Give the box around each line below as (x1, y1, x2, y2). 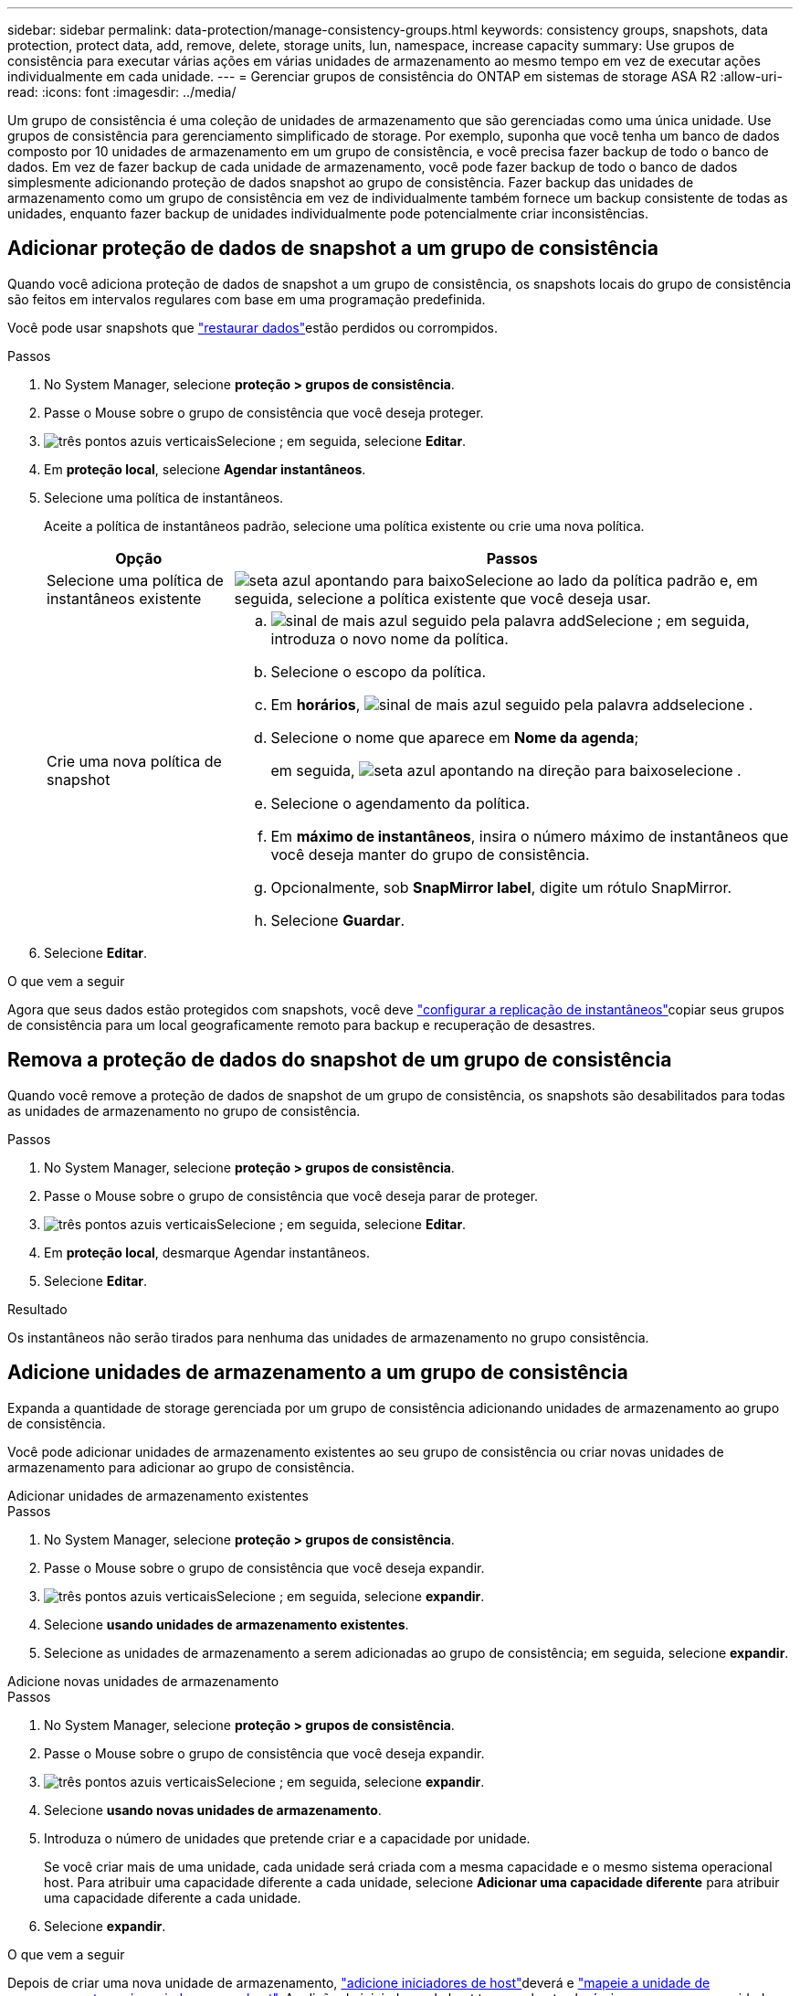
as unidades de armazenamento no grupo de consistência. (7, 1102, 361, 1119)
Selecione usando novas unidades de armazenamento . (44, 1801, 382, 1818)
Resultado (7, 1301, 68, 1317)
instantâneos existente (47, 589, 202, 608)
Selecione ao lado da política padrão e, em (465, 570, 758, 589)
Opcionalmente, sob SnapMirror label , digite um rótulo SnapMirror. (270, 877, 732, 897)
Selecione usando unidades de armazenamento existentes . (44, 1616, 409, 1632)
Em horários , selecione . (270, 695, 753, 714)
